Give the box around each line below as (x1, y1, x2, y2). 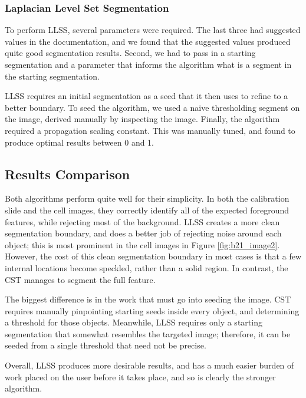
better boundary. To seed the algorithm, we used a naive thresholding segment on (5, 101, 300, 113)
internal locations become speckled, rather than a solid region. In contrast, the (5, 261, 288, 274)
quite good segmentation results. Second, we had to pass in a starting (5, 47, 256, 59)
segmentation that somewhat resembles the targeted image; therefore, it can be (5, 327, 291, 340)
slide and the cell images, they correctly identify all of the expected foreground (5, 203, 289, 216)
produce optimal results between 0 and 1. (5, 136, 154, 148)
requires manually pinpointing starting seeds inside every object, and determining (5, 304, 300, 317)
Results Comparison (5, 165, 130, 183)
